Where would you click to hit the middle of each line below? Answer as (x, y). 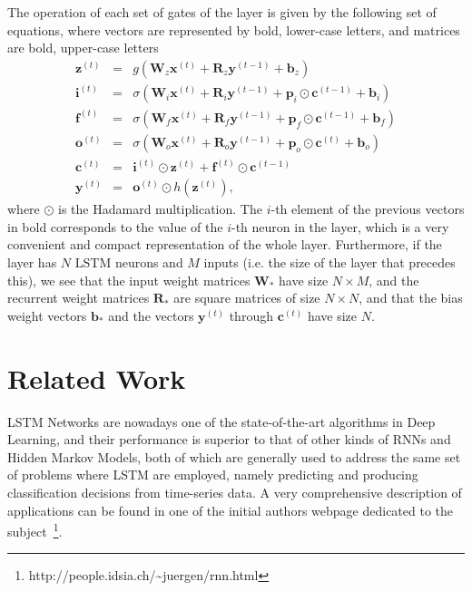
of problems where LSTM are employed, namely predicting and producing (213, 475)
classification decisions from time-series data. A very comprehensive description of (235, 492)
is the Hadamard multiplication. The (160, 209)
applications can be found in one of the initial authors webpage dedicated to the (231, 510)
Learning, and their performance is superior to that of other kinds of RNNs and (229, 439)
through (251, 315)
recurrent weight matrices (79, 298)
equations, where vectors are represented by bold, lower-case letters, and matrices (234, 29)
